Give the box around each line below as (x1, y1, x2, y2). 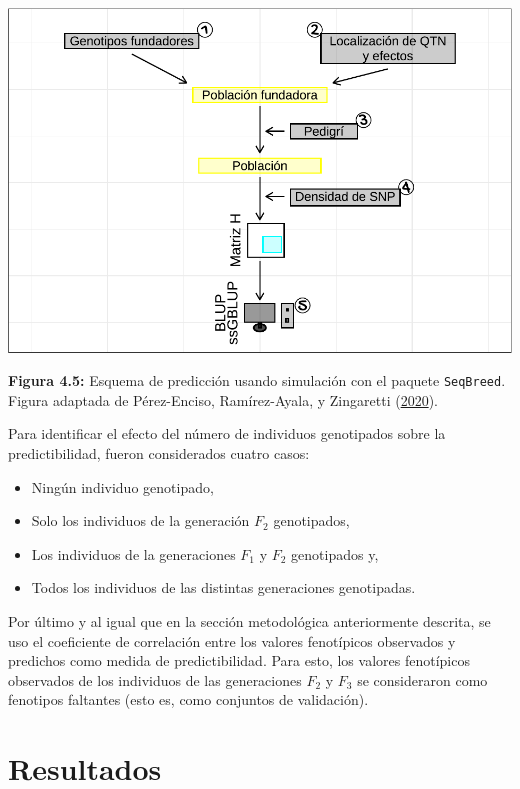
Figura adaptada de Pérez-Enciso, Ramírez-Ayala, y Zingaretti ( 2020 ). (8, 389, 438, 410)
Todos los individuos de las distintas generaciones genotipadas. (31, 577, 416, 598)
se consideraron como (357, 669, 488, 690)
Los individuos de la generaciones (31, 543, 236, 564)
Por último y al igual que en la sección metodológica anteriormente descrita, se (8, 610, 491, 631)
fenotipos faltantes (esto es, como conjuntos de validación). (8, 689, 369, 710)
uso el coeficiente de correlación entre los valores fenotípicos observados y (8, 630, 456, 651)
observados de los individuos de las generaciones (8, 669, 302, 690)
